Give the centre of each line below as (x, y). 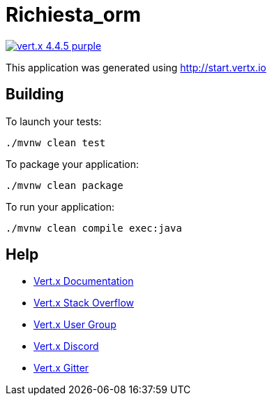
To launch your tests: (54, 121)
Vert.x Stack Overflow (84, 303)
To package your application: (73, 164)
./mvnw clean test (56, 142)
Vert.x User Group (75, 325)
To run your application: (60, 206)
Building (35, 94)
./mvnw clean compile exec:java (94, 228)
